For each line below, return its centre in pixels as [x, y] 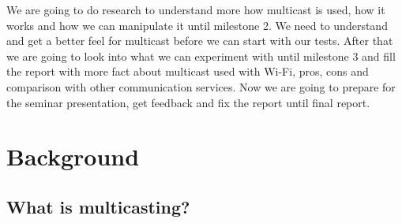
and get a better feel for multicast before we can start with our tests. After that [200, 41]
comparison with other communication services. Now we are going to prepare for [201, 86]
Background [73, 156]
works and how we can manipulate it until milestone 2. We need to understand [197, 25]
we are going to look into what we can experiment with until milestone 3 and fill [201, 56]
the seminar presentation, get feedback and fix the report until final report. [188, 102]
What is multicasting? [98, 206]
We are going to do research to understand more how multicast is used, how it [196, 9]
